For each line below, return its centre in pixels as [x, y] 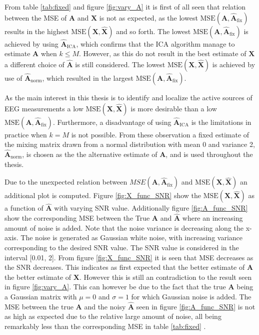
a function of [24, 208]
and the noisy [105, 306]
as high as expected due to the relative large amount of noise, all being [113, 316]
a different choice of [34, 64]
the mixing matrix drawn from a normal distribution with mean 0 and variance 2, [130, 144]
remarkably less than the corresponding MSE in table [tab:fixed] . [105, 326]
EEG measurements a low [44, 108]
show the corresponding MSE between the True [77, 218]
